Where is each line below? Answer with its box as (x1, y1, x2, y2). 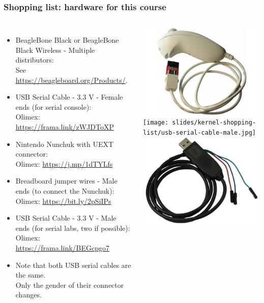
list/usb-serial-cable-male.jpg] (143, 129, 256, 137)
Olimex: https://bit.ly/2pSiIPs (15, 195, 111, 206)
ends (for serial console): (15, 101, 92, 112)
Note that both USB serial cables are (15, 259, 131, 270)
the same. (15, 269, 46, 280)
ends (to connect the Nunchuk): (15, 185, 114, 196)
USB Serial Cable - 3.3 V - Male (15, 213, 116, 223)
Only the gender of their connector (15, 279, 124, 290)
